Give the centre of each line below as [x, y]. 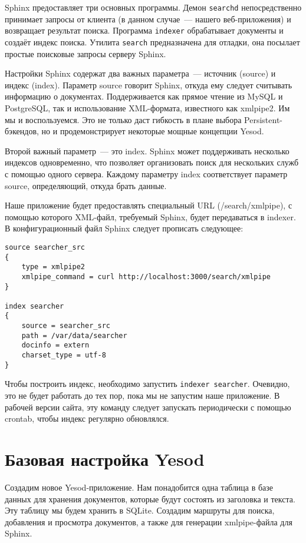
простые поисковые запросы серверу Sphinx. [85, 53]
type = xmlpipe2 [53, 267]
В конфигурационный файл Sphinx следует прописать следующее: [124, 228]
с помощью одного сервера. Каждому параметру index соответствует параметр [146, 173]
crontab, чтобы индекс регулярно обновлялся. [87, 418]
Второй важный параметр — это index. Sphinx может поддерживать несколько [147, 150]
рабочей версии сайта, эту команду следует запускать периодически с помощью [148, 407]
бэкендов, [22, 131]
